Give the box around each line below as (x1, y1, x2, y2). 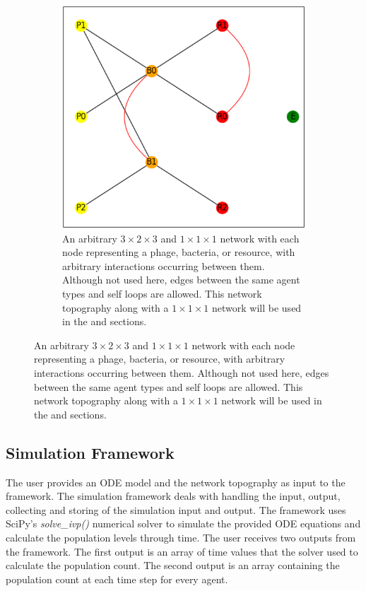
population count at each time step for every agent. (6, 571, 228, 586)
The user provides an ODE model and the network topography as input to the (6, 474, 346, 489)
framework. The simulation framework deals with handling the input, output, (6, 488, 341, 503)
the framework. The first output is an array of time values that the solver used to (6, 544, 358, 558)
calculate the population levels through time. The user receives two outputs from (6, 529, 356, 544)
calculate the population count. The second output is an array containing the (6, 558, 340, 573)
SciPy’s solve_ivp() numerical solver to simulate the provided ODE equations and (6, 516, 361, 531)
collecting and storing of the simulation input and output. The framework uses (6, 502, 346, 517)
